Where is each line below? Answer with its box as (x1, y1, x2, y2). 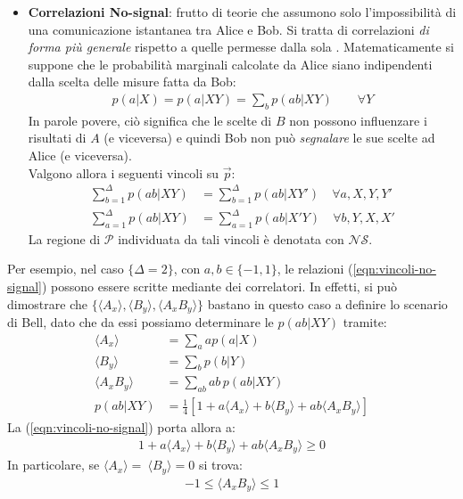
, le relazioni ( (277, 259, 353, 278)
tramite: (343, 313, 387, 331)
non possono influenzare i (289, 110, 427, 129)
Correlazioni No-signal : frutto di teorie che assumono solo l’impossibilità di (28, 3, 457, 20)
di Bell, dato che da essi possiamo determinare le (7, 313, 274, 331)
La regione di (28, 229, 101, 248)
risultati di (28, 128, 87, 147)
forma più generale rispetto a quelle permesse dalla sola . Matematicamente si (28, 37, 454, 56)
